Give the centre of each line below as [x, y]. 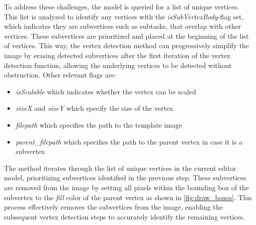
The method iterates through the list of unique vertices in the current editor [120, 168]
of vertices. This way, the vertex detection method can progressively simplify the [127, 45]
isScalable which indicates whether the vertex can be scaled [106, 91]
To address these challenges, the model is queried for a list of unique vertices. [122, 6]
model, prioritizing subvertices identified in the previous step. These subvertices [125, 178]
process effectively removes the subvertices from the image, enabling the [113, 207]
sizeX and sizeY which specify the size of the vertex [94, 108]
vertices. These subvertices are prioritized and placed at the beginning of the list [127, 36]
